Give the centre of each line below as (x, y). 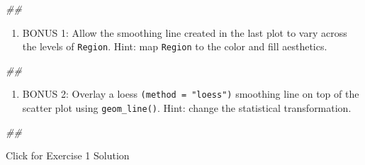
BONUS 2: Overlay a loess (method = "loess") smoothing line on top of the (191, 94)
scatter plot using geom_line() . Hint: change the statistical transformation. (187, 108)
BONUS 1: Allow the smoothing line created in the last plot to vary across (185, 32)
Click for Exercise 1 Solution (68, 155)
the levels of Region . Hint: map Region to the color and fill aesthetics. (175, 46)
